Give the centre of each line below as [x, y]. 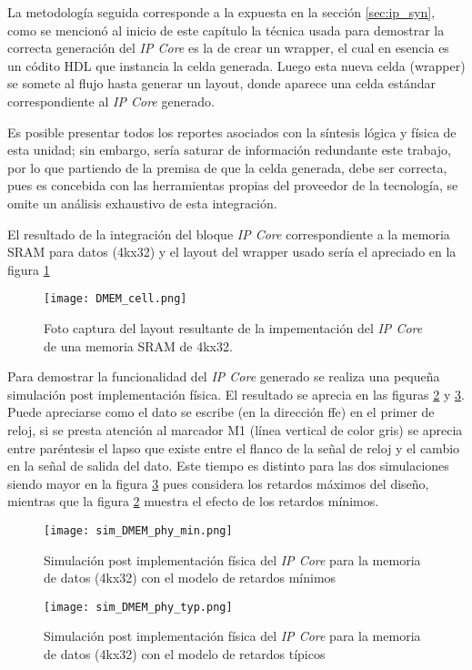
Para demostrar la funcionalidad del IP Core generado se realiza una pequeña [224, 376]
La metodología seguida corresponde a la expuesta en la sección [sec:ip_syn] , [221, 12]
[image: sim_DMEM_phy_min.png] [138, 530]
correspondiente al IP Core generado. [111, 101]
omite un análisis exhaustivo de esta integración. [142, 203]
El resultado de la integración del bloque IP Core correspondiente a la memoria [229, 233]
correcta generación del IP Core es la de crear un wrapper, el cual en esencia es [228, 48]
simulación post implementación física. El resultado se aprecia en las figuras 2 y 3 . [236, 394]
